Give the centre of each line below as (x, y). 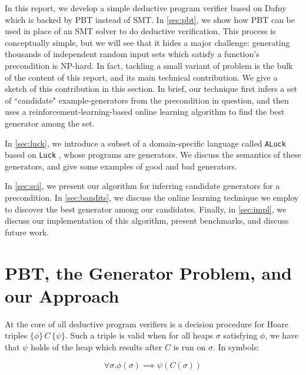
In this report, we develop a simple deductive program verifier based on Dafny (146, 8)
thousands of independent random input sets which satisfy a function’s (132, 54)
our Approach (62, 295)
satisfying (240, 335)
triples (16, 335)
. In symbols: (236, 346)
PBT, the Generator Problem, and (148, 272)
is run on (189, 346)
